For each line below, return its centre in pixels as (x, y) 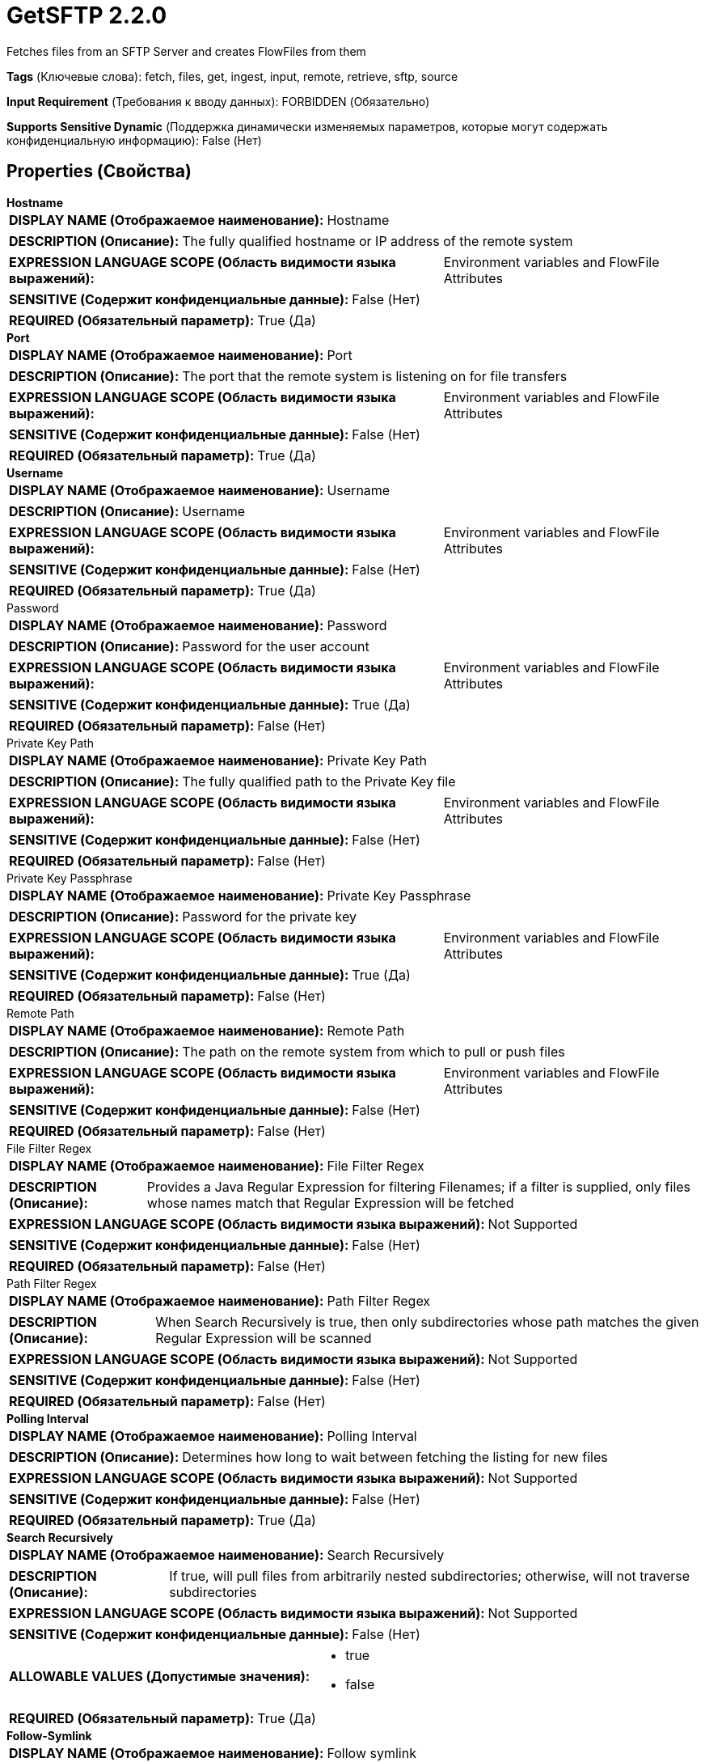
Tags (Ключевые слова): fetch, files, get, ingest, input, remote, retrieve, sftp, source (232, 76)
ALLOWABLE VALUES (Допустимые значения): (160, 1676)
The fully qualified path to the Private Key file (319, 781)
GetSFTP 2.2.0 (87, 15)
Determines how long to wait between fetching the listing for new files (395, 1457)
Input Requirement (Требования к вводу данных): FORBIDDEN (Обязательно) (218, 101)
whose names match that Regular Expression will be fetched (330, 1203)
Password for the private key (269, 916)
